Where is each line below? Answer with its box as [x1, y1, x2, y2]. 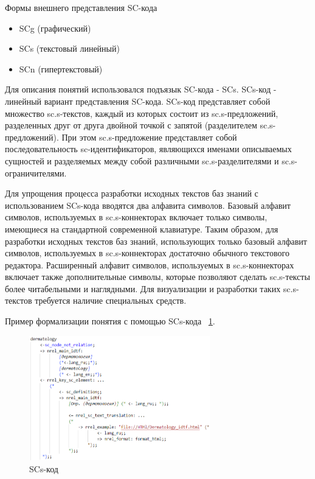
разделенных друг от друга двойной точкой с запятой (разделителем [5, 119, 257, 131]
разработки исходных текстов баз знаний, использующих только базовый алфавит [5, 234, 307, 247]
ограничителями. [5, 166, 67, 179]
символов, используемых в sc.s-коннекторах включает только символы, [5, 211, 268, 223]
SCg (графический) [19, 21, 91, 34]
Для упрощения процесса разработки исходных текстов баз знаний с [5, 187, 258, 200]
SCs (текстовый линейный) [19, 42, 120, 55]
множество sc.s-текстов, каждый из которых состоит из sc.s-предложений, [5, 107, 279, 119]
